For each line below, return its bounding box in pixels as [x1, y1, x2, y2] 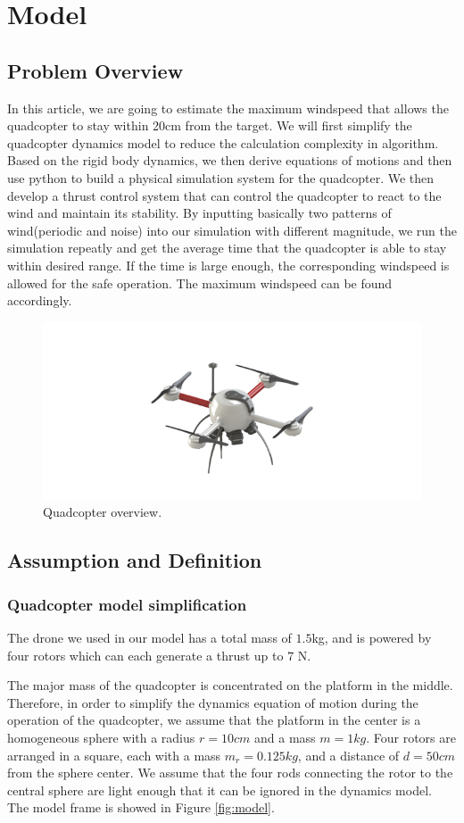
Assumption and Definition [7, 546, 262, 574]
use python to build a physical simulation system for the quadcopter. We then [7, 168, 435, 187]
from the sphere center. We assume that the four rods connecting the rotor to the [7, 763, 453, 782]
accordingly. [7, 291, 72, 310]
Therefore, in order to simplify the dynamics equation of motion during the [7, 693, 418, 711]
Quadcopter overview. [43, 503, 162, 521]
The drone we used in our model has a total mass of [7, 628, 292, 646]
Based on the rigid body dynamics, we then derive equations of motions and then [7, 151, 452, 170]
